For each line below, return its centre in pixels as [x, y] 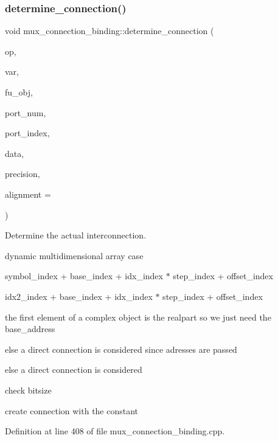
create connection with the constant [72, 410]
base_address [30, 329]
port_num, [26, 112]
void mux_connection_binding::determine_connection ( [109, 31]
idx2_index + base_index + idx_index [79, 296]
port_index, [27, 133]
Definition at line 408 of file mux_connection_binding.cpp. [115, 431]
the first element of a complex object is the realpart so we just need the [138, 317]
